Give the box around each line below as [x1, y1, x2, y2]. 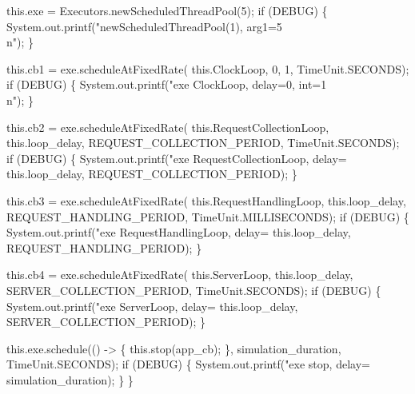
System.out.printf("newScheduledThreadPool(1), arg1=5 [6, 18, 282, 34]
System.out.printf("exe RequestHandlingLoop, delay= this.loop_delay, [6, 224, 351, 241]
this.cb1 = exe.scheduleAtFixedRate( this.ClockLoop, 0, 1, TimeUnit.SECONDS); [6, 60, 409, 77]
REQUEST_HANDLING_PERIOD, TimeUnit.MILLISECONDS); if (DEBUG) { [6, 208, 409, 225]
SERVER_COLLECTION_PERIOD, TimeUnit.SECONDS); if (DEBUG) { [6, 281, 381, 298]
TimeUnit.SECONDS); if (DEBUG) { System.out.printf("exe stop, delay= [6, 356, 370, 372]
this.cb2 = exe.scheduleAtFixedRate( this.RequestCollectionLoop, [6, 118, 329, 135]
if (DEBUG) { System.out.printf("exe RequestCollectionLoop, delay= [6, 149, 347, 166]
